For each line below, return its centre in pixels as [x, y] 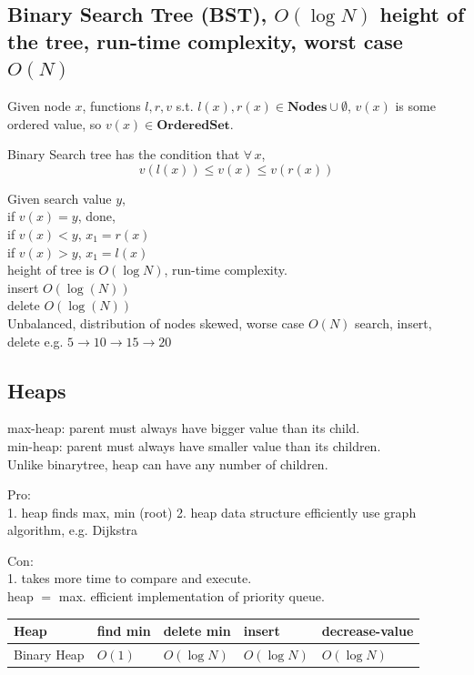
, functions [111, 105]
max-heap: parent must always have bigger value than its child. [184, 428]
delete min [197, 631]
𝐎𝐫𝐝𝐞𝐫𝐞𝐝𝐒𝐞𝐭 [193, 125]
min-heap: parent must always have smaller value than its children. [194, 445]
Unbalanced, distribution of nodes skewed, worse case [156, 322]
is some [415, 105]
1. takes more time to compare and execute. [130, 578]
